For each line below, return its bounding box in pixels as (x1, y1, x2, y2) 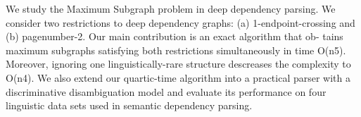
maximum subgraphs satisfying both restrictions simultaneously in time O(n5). (6, 42, 346, 57)
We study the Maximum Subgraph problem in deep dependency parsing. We (6, 1, 336, 16)
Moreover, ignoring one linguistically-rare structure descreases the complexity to (6, 56, 351, 71)
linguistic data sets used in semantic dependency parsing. (6, 98, 253, 113)
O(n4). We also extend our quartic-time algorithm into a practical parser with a (6, 70, 351, 85)
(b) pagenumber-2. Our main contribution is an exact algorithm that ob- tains (6, 29, 343, 44)
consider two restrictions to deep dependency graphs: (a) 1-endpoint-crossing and (6, 15, 355, 30)
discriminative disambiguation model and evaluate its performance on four (6, 84, 327, 99)
